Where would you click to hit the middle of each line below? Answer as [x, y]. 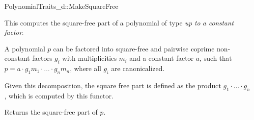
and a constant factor [162, 58]
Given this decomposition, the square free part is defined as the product [113, 85]
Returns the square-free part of [51, 112]
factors [42, 58]
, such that [216, 58]
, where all [86, 68]
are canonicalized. [138, 68]
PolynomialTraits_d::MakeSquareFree [61, 6]
